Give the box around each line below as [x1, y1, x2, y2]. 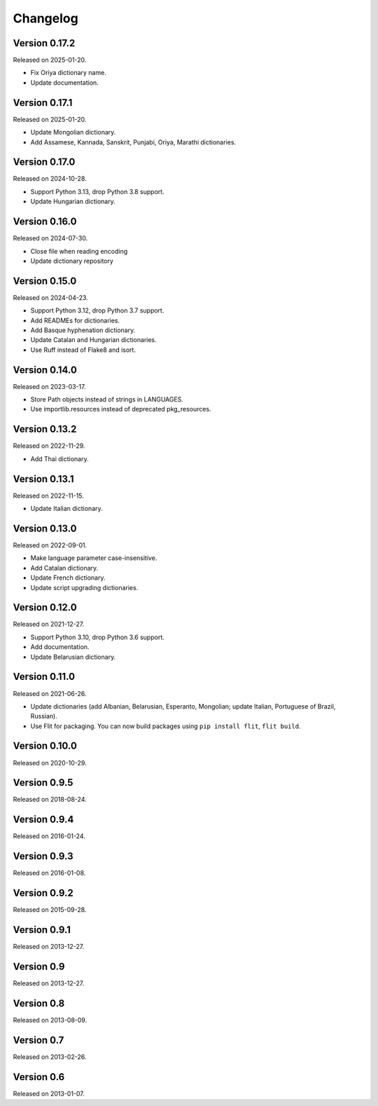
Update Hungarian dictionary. [30, 197, 115, 206]
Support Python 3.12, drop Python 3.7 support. [30, 306, 164, 315]
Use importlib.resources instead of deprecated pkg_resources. [30, 405, 211, 414]
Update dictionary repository [30, 257, 113, 265]
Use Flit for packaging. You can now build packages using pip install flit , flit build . [30, 722, 301, 730]
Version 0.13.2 [13, 423, 77, 435]
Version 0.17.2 [13, 37, 76, 49]
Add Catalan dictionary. [30, 564, 99, 572]
